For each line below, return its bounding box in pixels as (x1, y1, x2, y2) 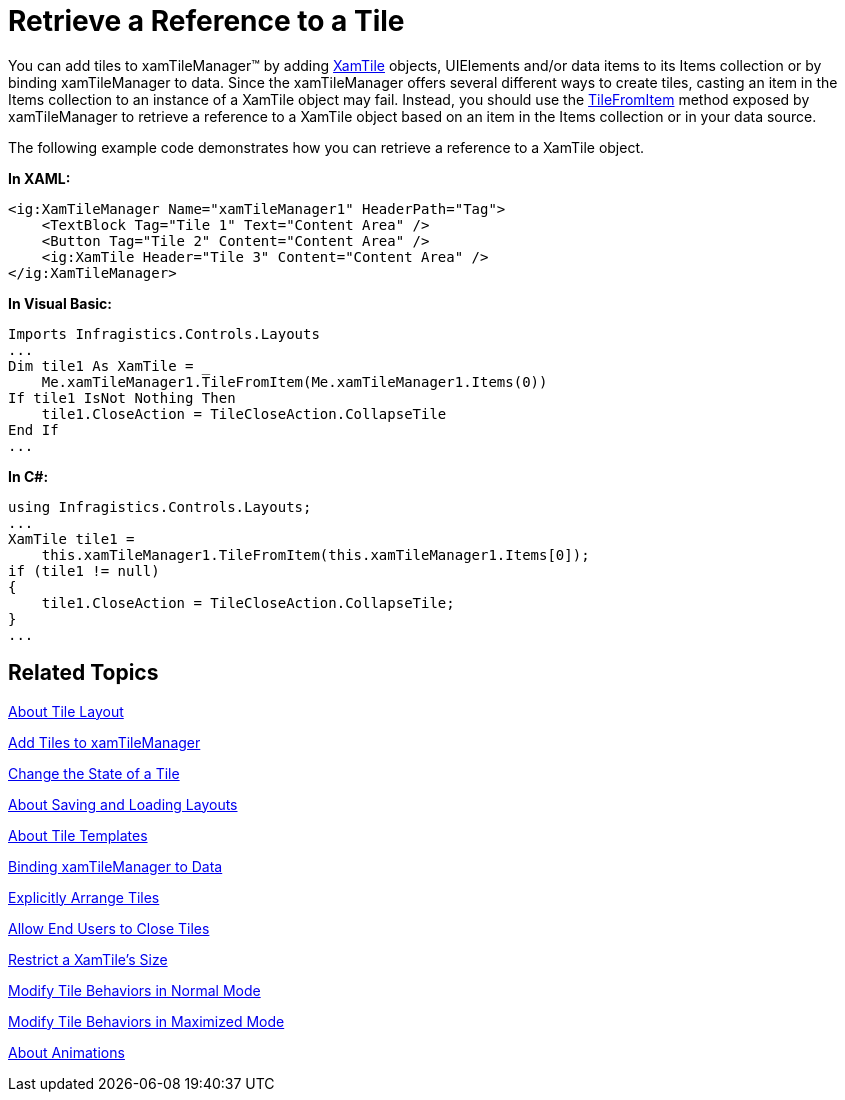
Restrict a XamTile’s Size (8, 950, 168, 968)
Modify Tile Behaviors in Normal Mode (8, 981, 261, 999)
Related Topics (8, 660, 159, 686)
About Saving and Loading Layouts (8, 795, 238, 813)
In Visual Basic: (8, 294, 112, 312)
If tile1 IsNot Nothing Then (8, 389, 236, 406)
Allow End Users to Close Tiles (8, 919, 210, 937)
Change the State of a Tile (8, 764, 180, 782)
